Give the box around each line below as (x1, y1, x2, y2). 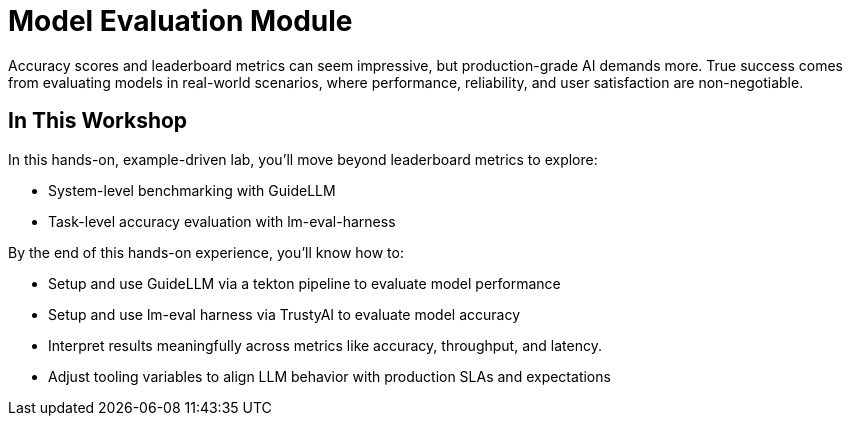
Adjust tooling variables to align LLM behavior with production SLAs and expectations (48, 367, 611, 385)
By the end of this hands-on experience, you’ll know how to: (8, 243, 404, 261)
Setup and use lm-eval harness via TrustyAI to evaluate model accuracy (48, 305, 521, 323)
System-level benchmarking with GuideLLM (48, 181, 336, 199)
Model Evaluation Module (8, 4, 353, 38)
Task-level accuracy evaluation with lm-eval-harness (48, 212, 396, 230)
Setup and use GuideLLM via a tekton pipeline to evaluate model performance (48, 274, 561, 292)
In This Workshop (8, 108, 188, 134)
